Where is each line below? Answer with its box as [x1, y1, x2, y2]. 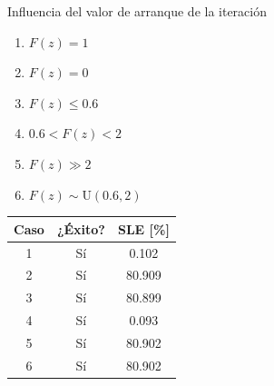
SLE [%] [117, 219, 170, 238]
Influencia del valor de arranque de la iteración [7, 2, 268, 20]
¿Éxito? [56, 219, 105, 238]
